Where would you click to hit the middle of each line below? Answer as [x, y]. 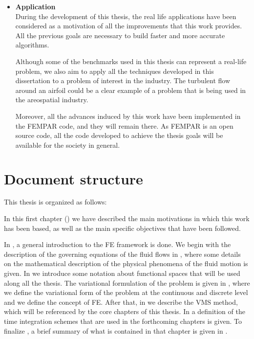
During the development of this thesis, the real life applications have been [126, 16]
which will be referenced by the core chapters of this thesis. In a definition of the [125, 311]
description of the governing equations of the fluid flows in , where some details [122, 254]
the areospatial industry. [52, 100]
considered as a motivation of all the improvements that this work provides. [129, 26]
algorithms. [32, 45]
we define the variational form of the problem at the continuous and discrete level [126, 292]
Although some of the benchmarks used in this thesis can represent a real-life [131, 61]
